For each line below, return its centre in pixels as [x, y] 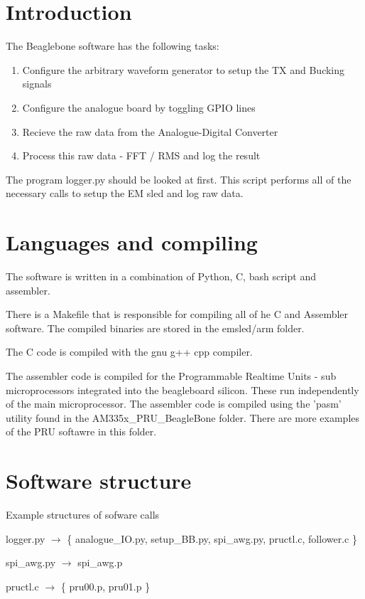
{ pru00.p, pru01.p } [105, 586]
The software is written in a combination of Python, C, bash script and [161, 276]
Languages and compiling [132, 242]
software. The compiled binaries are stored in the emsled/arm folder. [155, 328]
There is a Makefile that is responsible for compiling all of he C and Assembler [177, 314]
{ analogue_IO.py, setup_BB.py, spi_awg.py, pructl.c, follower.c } [212, 538]
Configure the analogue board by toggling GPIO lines [139, 107]
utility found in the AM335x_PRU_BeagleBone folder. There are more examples [183, 417]
